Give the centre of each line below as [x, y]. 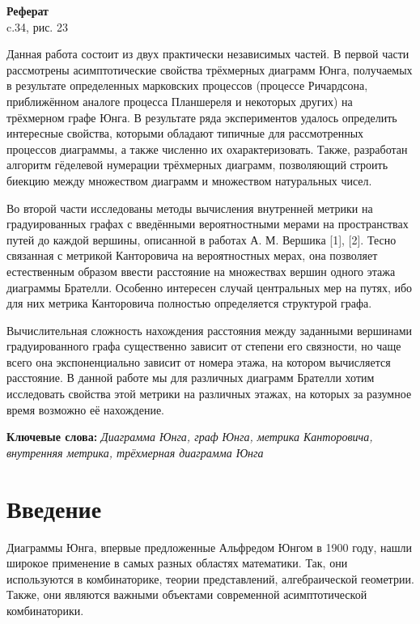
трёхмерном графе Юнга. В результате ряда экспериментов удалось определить [202, 117]
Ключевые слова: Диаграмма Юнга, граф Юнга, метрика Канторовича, [190, 437]
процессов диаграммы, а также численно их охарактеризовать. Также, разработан [207, 149]
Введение [54, 508]
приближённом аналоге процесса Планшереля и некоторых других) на [180, 101]
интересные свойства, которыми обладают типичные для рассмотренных [185, 133]
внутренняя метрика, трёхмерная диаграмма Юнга [135, 452]
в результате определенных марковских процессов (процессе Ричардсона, [187, 85]
